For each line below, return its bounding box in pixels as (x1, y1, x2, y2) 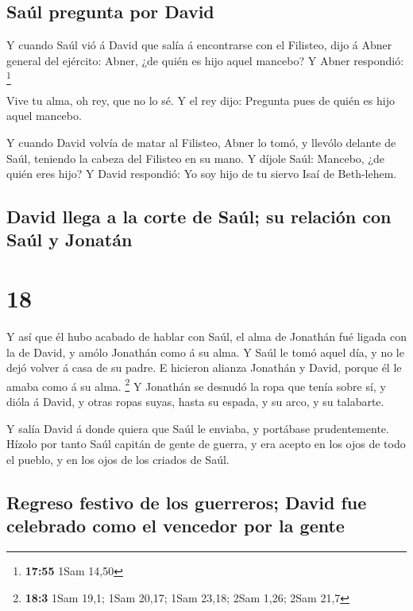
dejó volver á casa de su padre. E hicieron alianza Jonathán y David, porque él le (6, 359, 402, 376)
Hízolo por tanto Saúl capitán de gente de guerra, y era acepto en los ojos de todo (6, 435, 406, 452)
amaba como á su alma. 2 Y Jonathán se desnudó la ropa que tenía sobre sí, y (6, 375, 386, 394)
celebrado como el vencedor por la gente (6, 513, 345, 538)
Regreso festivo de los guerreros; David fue (6, 489, 367, 514)
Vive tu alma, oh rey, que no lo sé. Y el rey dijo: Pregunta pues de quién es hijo (6, 91, 395, 108)
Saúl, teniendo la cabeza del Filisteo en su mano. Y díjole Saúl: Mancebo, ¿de (6, 149, 384, 166)
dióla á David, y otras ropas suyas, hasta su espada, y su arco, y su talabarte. (6, 393, 384, 410)
